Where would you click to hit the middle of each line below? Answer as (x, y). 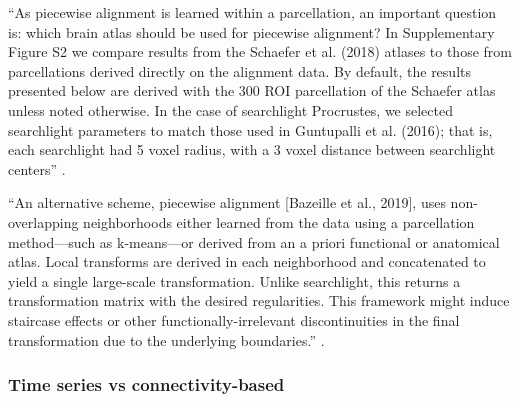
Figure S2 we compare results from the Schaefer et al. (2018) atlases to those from (260, 51)
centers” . (37, 168)
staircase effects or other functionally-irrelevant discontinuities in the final (234, 319)
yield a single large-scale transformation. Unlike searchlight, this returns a (234, 280)
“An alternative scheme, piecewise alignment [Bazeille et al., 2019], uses (227, 202)
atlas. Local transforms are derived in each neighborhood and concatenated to (247, 261)
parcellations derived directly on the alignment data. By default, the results (239, 70)
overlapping (43, 221)
